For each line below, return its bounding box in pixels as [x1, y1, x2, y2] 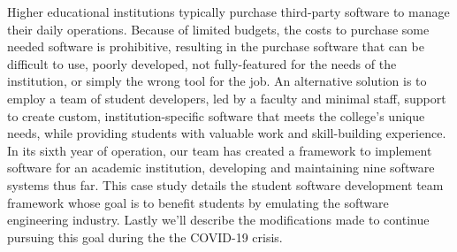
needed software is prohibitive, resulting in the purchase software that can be [7, 37, 424, 56]
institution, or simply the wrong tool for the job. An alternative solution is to [7, 72, 427, 90]
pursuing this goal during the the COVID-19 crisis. [7, 227, 283, 246]
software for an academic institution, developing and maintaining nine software [7, 158, 435, 177]
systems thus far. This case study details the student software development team [7, 175, 444, 194]
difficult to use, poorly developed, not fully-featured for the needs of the [7, 54, 397, 73]
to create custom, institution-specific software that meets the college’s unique [7, 106, 425, 125]
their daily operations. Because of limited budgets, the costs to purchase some [7, 19, 430, 38]
